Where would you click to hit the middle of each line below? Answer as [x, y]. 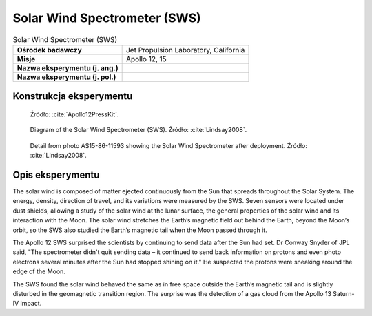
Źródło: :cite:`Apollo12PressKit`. [74, 114]
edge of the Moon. [39, 271]
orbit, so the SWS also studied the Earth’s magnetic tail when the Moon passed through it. [140, 230]
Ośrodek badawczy [49, 50]
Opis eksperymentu [56, 175]
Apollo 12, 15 [146, 59]
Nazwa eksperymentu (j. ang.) [68, 67]
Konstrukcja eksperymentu [73, 96]
